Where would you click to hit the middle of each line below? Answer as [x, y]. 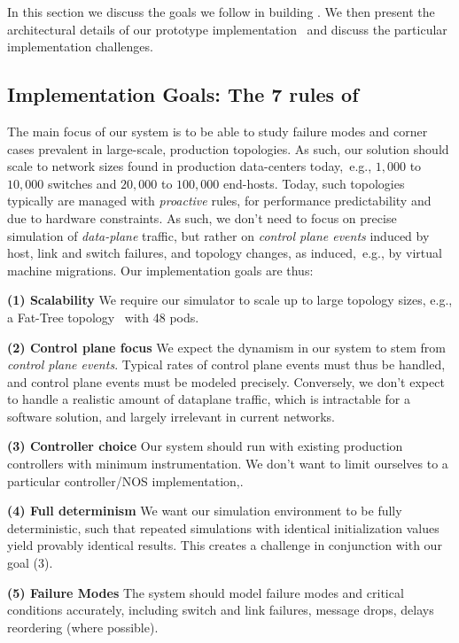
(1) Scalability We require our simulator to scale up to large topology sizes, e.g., [230, 300]
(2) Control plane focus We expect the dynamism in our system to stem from [226, 347]
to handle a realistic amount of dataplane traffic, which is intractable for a [209, 399]
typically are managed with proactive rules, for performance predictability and [219, 201]
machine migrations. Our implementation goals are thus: [160, 270]
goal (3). [30, 563]
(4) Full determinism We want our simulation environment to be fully [205, 511]
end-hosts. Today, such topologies [314, 183]
